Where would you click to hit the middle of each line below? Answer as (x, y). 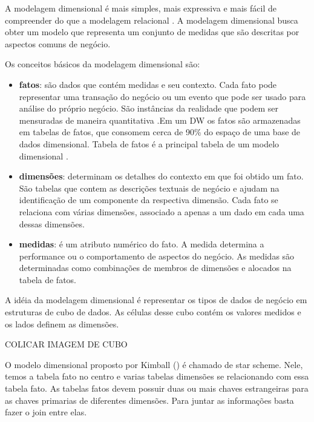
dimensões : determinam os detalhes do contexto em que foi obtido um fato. (161, 176)
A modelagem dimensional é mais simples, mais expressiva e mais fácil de (141, 8)
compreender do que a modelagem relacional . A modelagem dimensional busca (152, 20)
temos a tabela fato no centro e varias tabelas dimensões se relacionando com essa (157, 376)
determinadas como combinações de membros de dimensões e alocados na (155, 268)
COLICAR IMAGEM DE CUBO (66, 344)
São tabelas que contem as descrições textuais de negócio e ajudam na (149, 188)
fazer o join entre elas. (46, 412)
